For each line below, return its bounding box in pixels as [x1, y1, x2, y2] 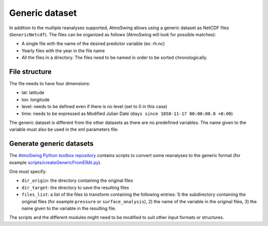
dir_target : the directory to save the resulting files [21, 184, 129, 190]
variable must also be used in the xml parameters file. [9, 126, 119, 132]
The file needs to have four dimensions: [9, 81, 90, 87]
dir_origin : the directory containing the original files [21, 177, 134, 183]
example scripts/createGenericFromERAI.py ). [9, 159, 102, 166]
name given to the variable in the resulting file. [21, 206, 117, 211]
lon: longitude [21, 97, 50, 103]
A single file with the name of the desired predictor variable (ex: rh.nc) [21, 41, 165, 47]
